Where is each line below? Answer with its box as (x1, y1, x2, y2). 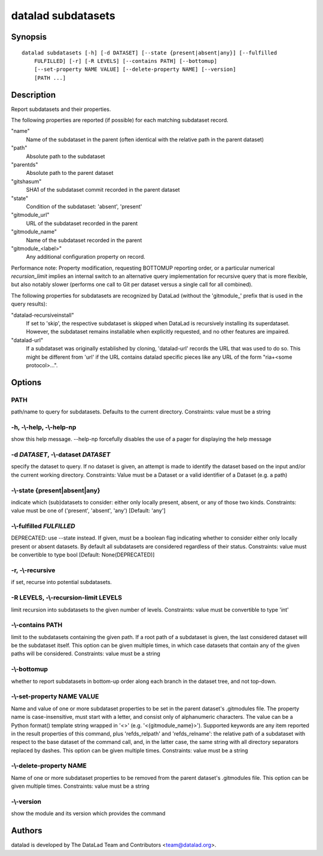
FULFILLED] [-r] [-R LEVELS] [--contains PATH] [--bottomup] (33, 58, 218, 64)
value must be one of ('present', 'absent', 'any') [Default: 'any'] (11, 507, 166, 515)
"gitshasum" (11, 177, 42, 185)
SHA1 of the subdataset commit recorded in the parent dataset (26, 186, 180, 193)
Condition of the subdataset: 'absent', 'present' (26, 202, 142, 210)
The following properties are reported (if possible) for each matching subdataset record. (11, 117, 228, 124)
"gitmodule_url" (11, 211, 50, 219)
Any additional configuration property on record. (26, 253, 146, 261)
